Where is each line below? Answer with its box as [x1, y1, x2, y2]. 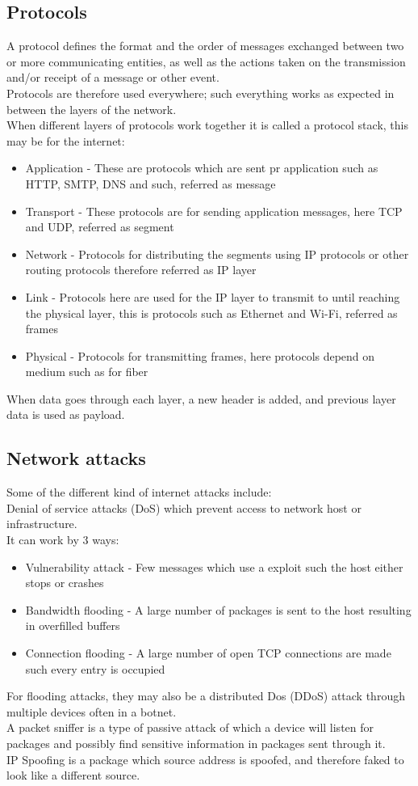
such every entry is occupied [25, 660, 165, 677]
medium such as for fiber [25, 363, 148, 380]
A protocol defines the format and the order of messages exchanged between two [6, 37, 404, 54]
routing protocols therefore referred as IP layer [25, 261, 257, 278]
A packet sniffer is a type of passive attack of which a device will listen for [6, 719, 374, 736]
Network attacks [6, 446, 146, 471]
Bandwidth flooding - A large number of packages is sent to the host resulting [25, 601, 412, 618]
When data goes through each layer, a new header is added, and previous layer [6, 390, 396, 407]
